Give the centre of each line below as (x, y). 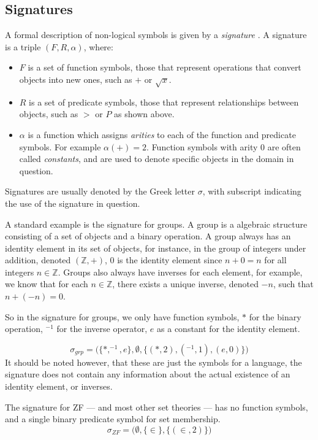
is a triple (23, 46)
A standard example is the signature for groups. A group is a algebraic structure (156, 224)
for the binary (275, 316)
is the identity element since (170, 260)
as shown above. (144, 114)
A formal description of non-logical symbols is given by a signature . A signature (156, 35)
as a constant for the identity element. (229, 329)
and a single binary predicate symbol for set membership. (113, 419)
